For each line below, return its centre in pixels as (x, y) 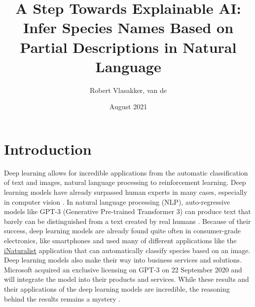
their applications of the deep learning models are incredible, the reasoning (117, 288)
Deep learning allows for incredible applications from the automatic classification (126, 172)
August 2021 (128, 107)
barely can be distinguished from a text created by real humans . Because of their (127, 221)
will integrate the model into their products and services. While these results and (127, 279)
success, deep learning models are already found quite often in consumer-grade (123, 231)
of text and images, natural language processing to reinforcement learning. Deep (125, 182)
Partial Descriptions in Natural (128, 47)
